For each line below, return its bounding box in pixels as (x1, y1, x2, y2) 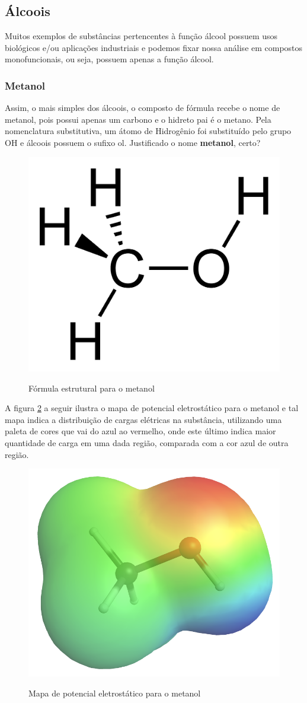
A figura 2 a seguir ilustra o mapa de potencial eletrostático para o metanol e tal (5, 402, 299, 414)
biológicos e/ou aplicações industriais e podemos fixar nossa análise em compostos (5, 41, 303, 53)
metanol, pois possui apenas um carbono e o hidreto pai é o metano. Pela (5, 113, 271, 125)
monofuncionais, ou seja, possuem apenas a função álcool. (5, 53, 214, 65)
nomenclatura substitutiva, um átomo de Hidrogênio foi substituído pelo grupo (5, 125, 292, 137)
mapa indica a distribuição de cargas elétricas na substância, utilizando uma (5, 413, 282, 425)
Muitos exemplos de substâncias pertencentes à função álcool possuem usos (5, 30, 278, 42)
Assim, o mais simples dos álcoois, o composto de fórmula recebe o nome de (5, 101, 280, 114)
